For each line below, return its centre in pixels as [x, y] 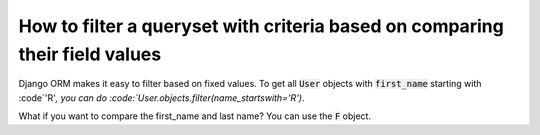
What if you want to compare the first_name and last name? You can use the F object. [195, 116]
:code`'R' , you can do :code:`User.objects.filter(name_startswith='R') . [161, 97]
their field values [90, 54]
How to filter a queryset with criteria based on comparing [261, 26]
